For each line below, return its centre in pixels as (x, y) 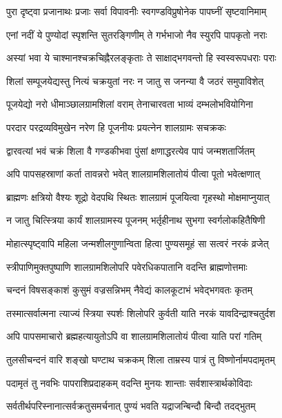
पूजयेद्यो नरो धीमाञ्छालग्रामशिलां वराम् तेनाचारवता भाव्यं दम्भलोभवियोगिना (130, 104)
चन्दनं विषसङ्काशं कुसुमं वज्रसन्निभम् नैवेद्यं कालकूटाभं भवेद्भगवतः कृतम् (129, 290)
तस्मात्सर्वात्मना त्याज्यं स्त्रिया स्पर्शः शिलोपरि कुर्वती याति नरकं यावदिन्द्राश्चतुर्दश (141, 313)
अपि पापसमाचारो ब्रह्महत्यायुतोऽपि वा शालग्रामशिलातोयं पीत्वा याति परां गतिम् (134, 336)
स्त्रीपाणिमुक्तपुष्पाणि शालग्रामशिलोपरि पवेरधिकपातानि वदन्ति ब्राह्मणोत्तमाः (127, 266)
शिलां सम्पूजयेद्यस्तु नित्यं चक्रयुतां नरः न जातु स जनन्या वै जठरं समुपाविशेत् (135, 80)
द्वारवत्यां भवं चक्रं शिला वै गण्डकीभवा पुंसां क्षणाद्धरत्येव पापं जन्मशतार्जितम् (131, 150)
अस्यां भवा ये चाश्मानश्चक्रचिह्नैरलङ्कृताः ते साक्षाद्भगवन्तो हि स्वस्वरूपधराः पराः (141, 58)
